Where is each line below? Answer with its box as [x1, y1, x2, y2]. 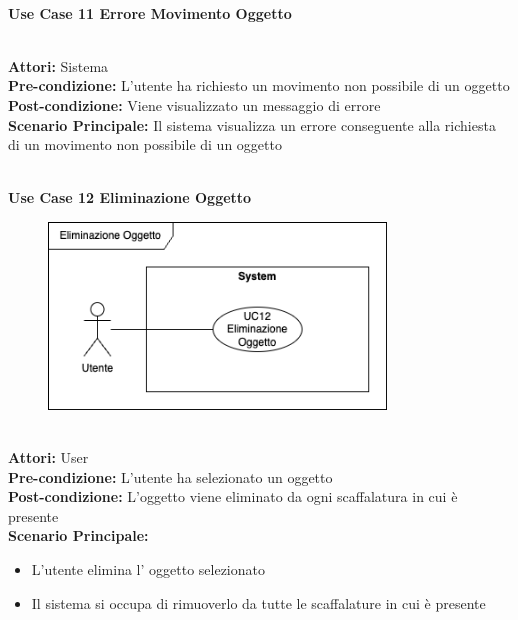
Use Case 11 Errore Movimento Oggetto [8, 2, 292, 23]
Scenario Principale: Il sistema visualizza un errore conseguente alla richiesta [8, 114, 496, 135]
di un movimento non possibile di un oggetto [8, 134, 282, 155]
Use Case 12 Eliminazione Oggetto [8, 187, 252, 208]
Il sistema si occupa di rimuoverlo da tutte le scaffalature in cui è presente [31, 592, 486, 613]
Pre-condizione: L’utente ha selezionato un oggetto [8, 466, 333, 487]
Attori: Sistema [8, 55, 109, 76]
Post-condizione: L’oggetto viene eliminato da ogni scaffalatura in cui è [8, 486, 458, 507]
